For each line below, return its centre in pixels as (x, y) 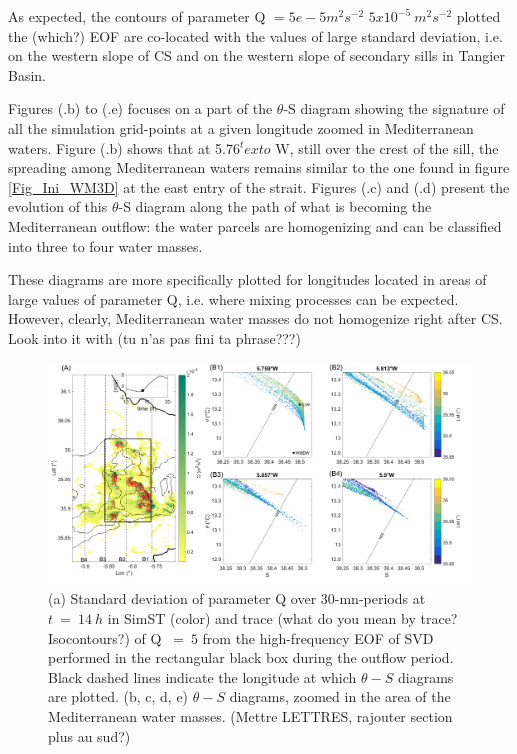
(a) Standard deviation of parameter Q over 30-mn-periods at (237, 598)
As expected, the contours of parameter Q (137, 16)
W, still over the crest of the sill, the (387, 147)
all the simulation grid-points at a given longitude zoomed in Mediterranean (241, 127)
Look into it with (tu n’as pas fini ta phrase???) (154, 337)
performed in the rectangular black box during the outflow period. (251, 657)
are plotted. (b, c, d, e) (118, 696)
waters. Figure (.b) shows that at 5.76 (124, 147)
